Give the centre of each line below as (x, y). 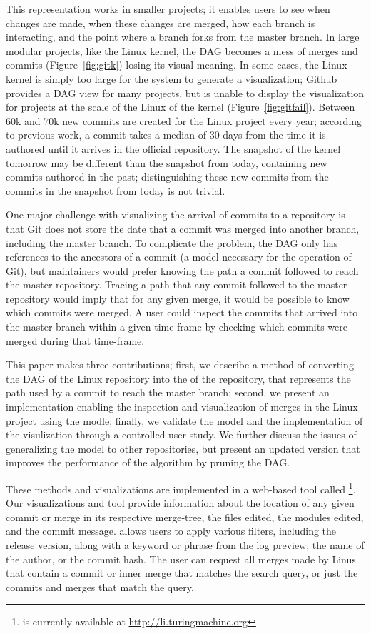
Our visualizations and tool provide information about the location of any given (180, 503)
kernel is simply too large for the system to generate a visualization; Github (172, 78)
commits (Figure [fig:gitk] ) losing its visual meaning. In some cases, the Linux (177, 65)
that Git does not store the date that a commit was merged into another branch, (183, 228)
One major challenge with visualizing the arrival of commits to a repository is (176, 215)
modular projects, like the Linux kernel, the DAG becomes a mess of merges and (182, 50)
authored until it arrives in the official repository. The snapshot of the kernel (173, 148)
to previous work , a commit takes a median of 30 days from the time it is (166, 135)
